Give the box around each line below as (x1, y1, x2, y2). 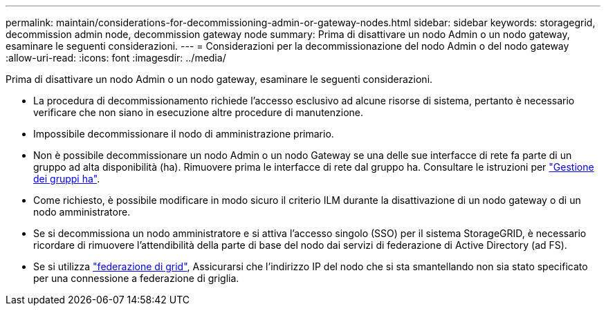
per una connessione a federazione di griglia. (33, 272, 239, 284)
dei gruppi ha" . (33, 173, 100, 185)
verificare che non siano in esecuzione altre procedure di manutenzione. (33, 106, 363, 118)
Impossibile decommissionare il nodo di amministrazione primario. (33, 128, 334, 140)
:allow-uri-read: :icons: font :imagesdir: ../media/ (6, 52, 226, 64)
